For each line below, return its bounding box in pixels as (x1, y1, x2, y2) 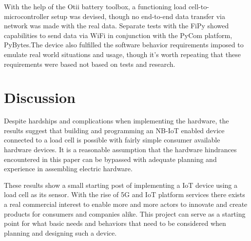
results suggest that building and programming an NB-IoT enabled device (4, 125, 225, 135)
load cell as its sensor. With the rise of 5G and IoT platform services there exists (4, 189, 245, 200)
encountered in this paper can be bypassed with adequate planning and (4, 154, 217, 164)
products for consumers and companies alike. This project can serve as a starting (4, 208, 246, 219)
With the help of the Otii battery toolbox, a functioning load (4, 1, 187, 11)
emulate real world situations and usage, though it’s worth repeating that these (4, 49, 241, 59)
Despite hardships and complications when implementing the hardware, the (4, 116, 229, 126)
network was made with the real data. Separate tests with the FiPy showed (4, 20, 229, 31)
